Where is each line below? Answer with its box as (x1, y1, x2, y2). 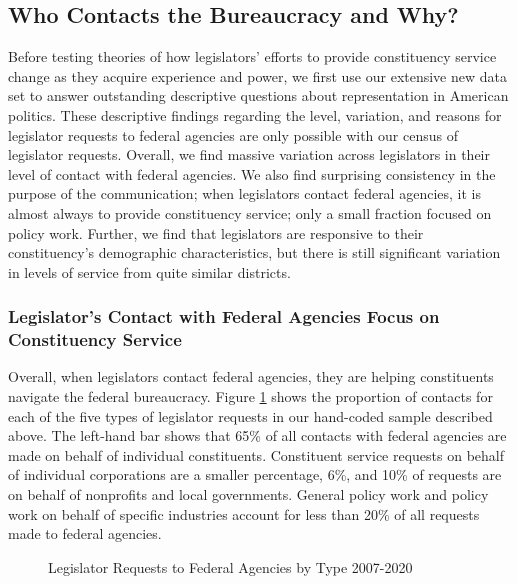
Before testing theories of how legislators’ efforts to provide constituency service (8, 46, 497, 67)
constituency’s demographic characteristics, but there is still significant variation (8, 242, 501, 263)
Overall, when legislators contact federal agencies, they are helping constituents (8, 366, 494, 387)
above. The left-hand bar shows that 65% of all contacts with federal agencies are (8, 425, 507, 446)
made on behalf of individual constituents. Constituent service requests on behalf (8, 444, 505, 465)
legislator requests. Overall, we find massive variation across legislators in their (8, 144, 490, 165)
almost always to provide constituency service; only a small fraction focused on (8, 202, 492, 223)
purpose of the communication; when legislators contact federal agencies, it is (8, 183, 481, 204)
